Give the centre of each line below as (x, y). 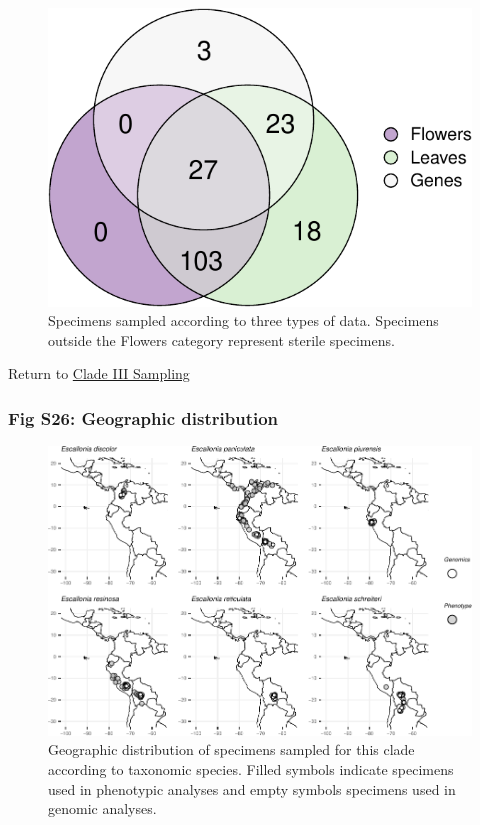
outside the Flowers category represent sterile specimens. (221, 339)
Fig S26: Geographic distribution (143, 417)
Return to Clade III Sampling (99, 373)
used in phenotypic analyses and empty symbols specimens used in (252, 788)
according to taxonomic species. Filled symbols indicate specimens (251, 769)
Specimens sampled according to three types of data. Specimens (243, 320)
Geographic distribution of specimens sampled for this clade (231, 749)
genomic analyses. (102, 808)
